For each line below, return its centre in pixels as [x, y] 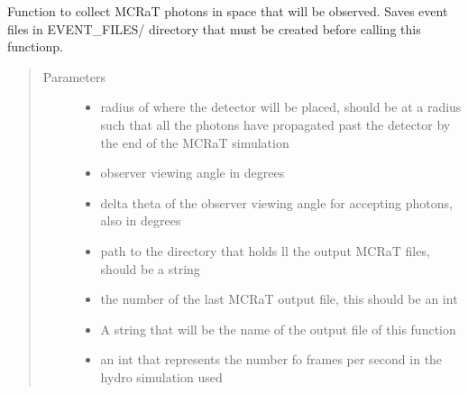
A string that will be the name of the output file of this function [278, 329]
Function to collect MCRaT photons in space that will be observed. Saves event [228, 11]
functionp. [35, 46]
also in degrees [141, 220]
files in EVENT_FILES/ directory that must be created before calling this [214, 28]
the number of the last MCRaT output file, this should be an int [279, 299]
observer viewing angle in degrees [193, 173]
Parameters [74, 76]
